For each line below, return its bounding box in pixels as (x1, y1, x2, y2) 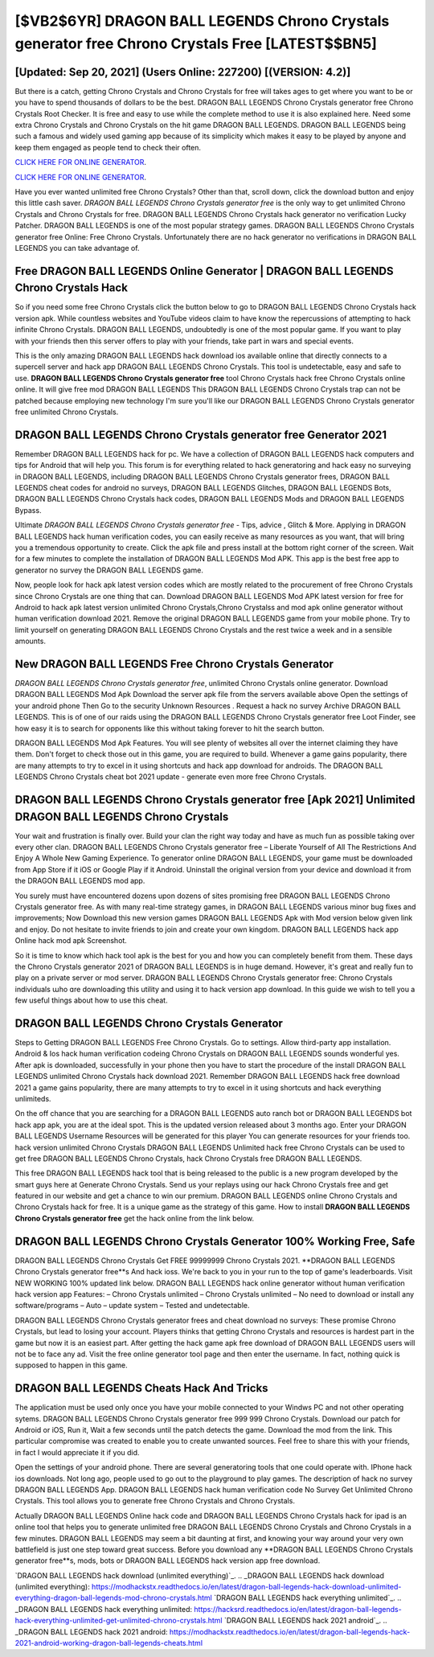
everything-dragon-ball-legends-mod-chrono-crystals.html (14, 1593, 212, 1603)
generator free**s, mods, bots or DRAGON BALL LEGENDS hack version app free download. (14, 1556, 321, 1565)
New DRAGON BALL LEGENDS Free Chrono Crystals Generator (14, 657, 334, 671)
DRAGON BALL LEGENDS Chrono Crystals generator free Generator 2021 (14, 428, 387, 441)
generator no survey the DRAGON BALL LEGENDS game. (14, 565, 204, 575)
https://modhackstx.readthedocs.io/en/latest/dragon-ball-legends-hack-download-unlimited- (91, 1582, 402, 1592)
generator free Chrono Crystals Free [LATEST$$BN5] (14, 35, 377, 52)
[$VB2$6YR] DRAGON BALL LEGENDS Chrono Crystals (14, 12, 390, 30)
